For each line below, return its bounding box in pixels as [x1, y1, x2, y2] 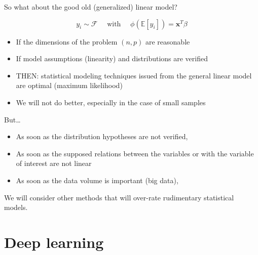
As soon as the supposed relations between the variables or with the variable [16, 148, 254, 158]
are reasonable [145, 36, 190, 47]
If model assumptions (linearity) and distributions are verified [16, 53, 208, 64]
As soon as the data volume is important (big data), [16, 175, 178, 185]
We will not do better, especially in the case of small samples [16, 97, 206, 107]
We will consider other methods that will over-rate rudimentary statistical [4, 192, 234, 202]
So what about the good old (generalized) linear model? [4, 2, 177, 12]
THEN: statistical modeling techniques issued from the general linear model [16, 70, 252, 80]
